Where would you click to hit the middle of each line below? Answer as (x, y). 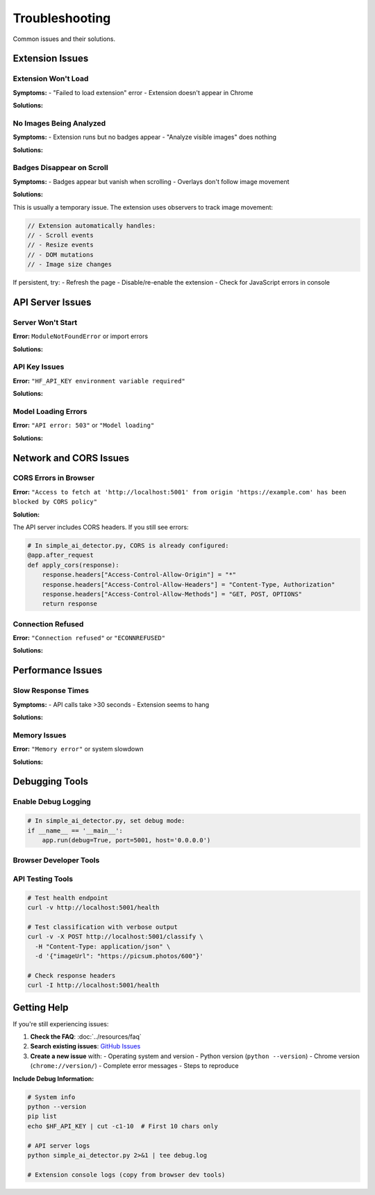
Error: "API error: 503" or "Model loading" (84, 425)
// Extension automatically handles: (92, 225)
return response (69, 604)
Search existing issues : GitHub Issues (85, 1046)
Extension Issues (51, 59)
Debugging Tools (51, 782)
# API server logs (59, 1145)
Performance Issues (58, 670)
